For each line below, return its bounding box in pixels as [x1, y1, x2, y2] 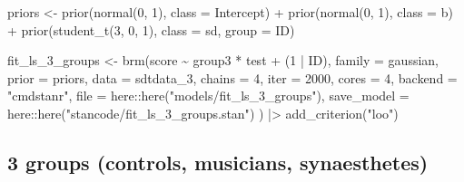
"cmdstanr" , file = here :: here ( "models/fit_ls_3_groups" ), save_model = [7, 86, 410, 105]
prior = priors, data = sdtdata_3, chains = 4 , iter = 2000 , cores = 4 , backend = [7, 68, 458, 87]
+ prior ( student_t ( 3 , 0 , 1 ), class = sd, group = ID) [7, 20, 295, 39]
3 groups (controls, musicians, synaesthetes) [7, 148, 429, 176]
